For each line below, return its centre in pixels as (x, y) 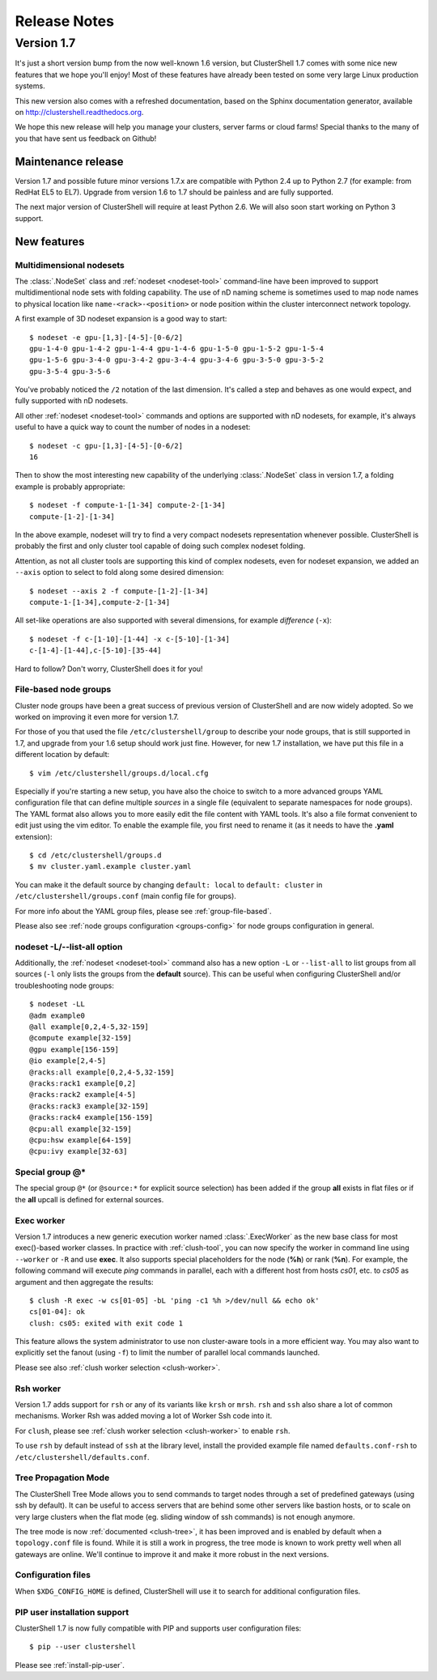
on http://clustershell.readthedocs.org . (79, 112)
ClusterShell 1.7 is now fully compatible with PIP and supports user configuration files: (158, 1628)
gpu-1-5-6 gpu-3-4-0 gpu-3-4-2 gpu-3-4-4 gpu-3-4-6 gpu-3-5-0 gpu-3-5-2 (176, 360)
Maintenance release (70, 162)
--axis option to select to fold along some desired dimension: (119, 572)
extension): (34, 836)
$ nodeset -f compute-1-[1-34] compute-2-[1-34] (127, 505)
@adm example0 (57, 1015)
